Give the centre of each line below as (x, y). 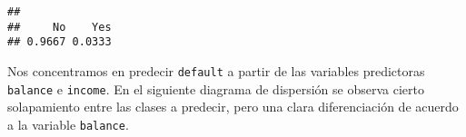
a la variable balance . (68, 124)
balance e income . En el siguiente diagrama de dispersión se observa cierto (216, 88)
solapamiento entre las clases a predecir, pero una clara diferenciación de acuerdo (233, 107)
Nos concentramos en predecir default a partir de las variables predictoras (216, 70)
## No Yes (59, 27)
